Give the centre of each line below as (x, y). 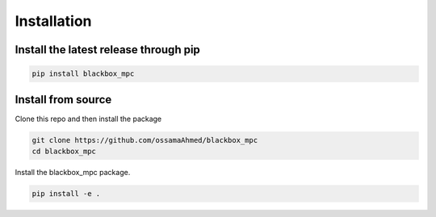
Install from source (63, 100)
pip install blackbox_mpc (83, 74)
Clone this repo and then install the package (88, 119)
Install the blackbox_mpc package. (73, 173)
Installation (53, 21)
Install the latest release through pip (108, 50)
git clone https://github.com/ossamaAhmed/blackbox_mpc (145, 140)
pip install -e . (66, 194)
